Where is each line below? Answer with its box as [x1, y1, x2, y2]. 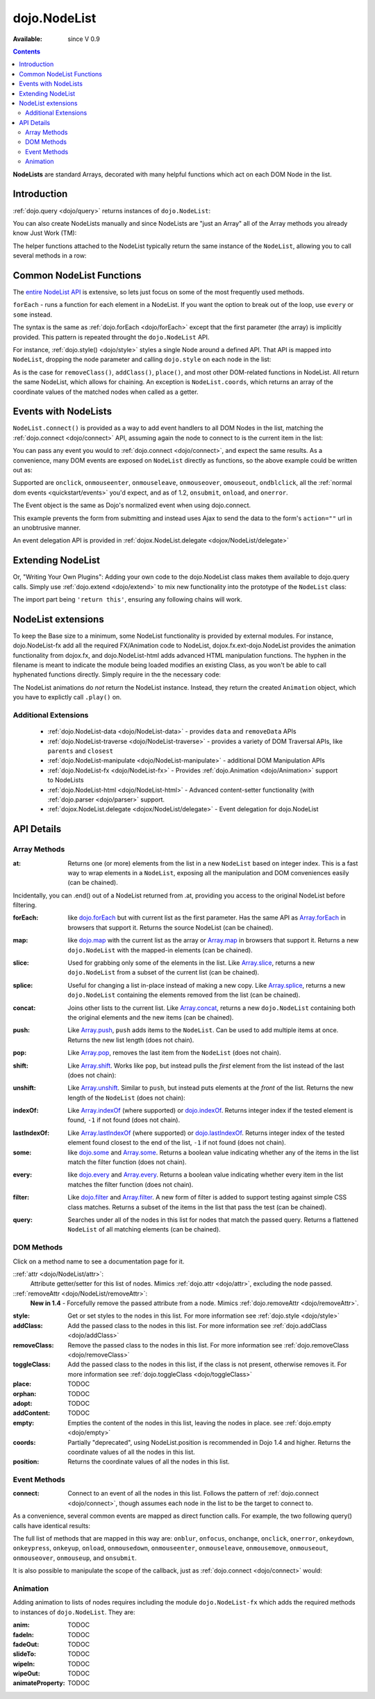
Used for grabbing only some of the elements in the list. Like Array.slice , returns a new [67, 959, 315, 967]
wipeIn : [12, 1659, 35, 1668]
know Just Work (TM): [12, 229, 77, 238]
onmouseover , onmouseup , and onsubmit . [12, 1553, 137, 1562]
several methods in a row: [12, 251, 87, 260]
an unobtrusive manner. [12, 523, 81, 531]
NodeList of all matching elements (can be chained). [67, 1225, 222, 1234]
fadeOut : [12, 1640, 40, 1648]
